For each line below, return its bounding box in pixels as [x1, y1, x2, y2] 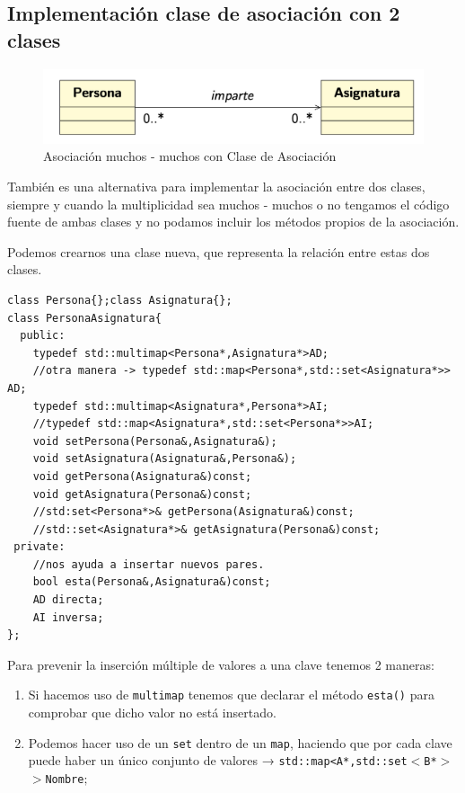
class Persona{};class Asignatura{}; [7, 293, 232, 307]
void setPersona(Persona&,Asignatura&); [32, 434, 277, 448]
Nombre [45, 773, 84, 786]
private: [13, 540, 66, 554]
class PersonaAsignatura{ [7, 311, 162, 325]
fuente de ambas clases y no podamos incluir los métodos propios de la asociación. [7, 212, 460, 231]
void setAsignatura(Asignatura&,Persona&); [32, 452, 297, 466]
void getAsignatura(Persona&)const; [32, 487, 252, 501]
